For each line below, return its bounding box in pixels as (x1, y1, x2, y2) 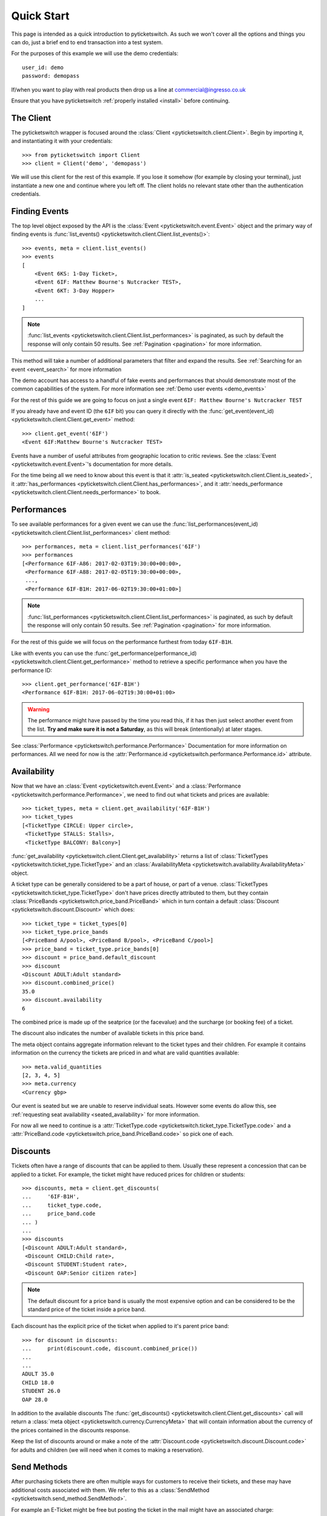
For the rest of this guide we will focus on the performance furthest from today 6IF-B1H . (11, 639, 233, 646)
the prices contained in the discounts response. (11, 1426, 130, 1434)
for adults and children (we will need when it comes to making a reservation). (11, 1446, 204, 1454)
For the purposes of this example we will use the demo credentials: (11, 50, 179, 57)
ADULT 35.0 (22, 1370, 54, 1378)
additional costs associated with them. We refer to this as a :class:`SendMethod (11, 1486, 210, 1494)
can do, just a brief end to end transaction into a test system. (11, 38, 163, 45)
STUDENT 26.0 (22, 1387, 61, 1395)
